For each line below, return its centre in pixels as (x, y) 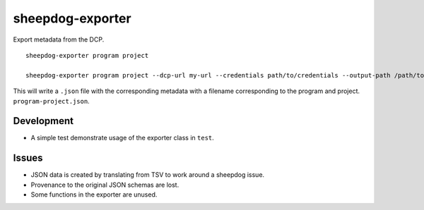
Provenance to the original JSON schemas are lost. (105, 185)
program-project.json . (51, 101)
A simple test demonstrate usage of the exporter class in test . (123, 138)
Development (43, 121)
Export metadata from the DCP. (59, 39)
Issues (28, 158)
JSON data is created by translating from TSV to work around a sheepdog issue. (148, 175)
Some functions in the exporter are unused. (94, 194)
